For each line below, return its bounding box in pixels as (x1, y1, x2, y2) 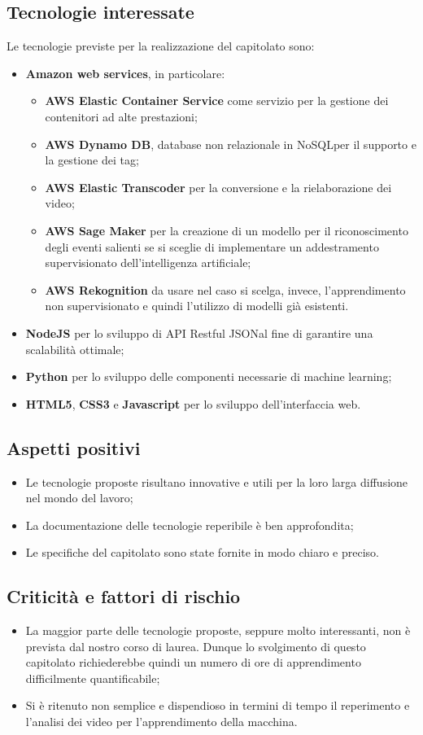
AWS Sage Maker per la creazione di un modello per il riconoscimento (45, 221, 408, 238)
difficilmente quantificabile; (25, 669, 160, 686)
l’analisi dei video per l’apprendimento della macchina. (25, 713, 298, 730)
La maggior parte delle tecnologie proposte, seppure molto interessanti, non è (25, 622, 411, 639)
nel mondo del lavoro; (25, 489, 133, 506)
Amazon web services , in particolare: (25, 64, 225, 81)
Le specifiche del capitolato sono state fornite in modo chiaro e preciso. (25, 544, 379, 561)
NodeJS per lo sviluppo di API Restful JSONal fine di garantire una (25, 324, 373, 341)
